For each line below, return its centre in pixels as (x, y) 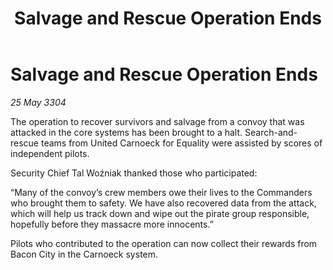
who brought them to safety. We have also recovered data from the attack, (163, 203)
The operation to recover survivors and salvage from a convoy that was (157, 121)
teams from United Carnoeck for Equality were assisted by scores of (181, 143)
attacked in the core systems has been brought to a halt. (126, 132)
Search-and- (271, 132)
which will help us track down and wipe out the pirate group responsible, (160, 213)
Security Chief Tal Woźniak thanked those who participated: (134, 173)
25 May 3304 (38, 102)
